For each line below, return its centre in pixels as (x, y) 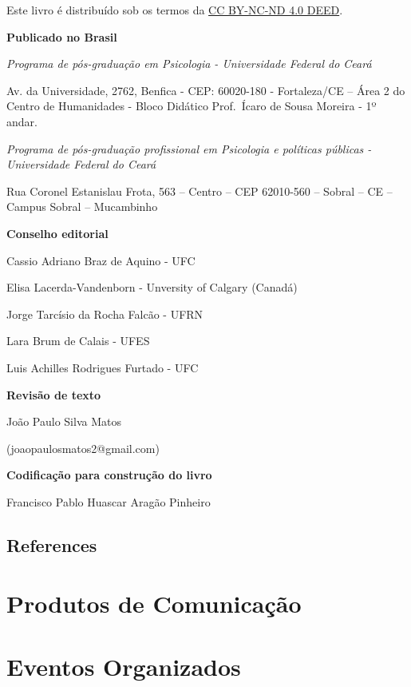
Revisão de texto (54, 394)
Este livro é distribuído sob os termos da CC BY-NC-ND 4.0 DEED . (175, 10)
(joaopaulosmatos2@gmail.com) (83, 448)
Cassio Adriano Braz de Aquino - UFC (101, 260)
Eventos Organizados (124, 666)
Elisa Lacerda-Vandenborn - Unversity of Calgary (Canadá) (152, 287)
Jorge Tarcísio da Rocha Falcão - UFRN (105, 314)
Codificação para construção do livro (109, 475)
